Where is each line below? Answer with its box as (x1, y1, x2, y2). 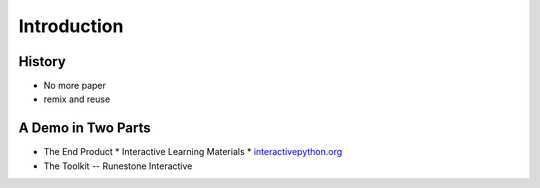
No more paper (43, 80, 107, 92)
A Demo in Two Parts (18, 120, 151, 137)
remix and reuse (43, 93, 111, 105)
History (18, 53, 67, 70)
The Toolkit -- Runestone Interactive (43, 160, 193, 172)
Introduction (18, 15, 124, 37)
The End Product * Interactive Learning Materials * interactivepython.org (43, 146, 343, 158)
